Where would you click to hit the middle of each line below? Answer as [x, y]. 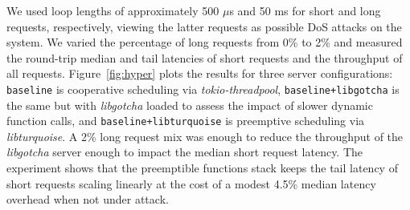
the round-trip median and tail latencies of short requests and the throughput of [205, 57]
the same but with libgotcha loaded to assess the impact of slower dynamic [190, 105]
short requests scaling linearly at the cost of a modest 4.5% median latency [191, 183]
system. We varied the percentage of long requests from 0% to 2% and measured [205, 42]
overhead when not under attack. [88, 199]
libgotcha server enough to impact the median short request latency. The [185, 152]
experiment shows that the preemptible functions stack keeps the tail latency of [202, 168]
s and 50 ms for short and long [305, 10]
